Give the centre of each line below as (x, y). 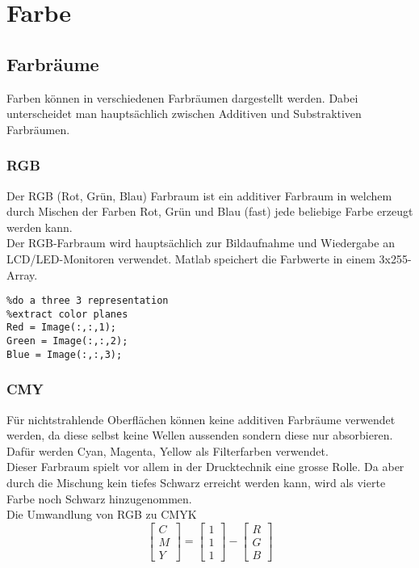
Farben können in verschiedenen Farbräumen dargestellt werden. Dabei (182, 97)
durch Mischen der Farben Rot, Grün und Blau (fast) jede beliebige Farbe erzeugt (210, 211)
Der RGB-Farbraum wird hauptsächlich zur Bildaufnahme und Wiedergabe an (201, 243)
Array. (22, 274)
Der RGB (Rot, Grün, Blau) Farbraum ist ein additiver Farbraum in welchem (199, 195)
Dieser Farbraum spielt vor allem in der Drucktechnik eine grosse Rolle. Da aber (205, 467)
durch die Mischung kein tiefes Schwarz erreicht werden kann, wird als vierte (196, 483)
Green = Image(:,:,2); (67, 341)
